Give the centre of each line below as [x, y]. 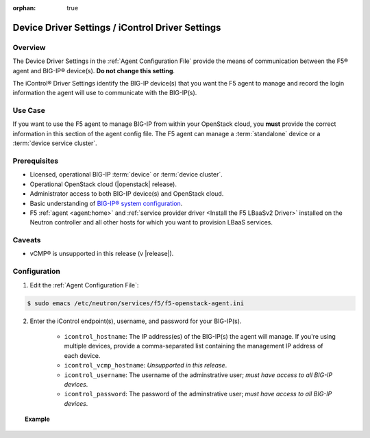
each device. [82, 355]
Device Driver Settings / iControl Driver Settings [117, 27]
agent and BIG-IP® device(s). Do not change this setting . [94, 70]
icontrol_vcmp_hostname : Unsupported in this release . [146, 365]
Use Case [29, 111]
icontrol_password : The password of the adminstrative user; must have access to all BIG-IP [198, 394]
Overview [29, 47]
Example [38, 419]
